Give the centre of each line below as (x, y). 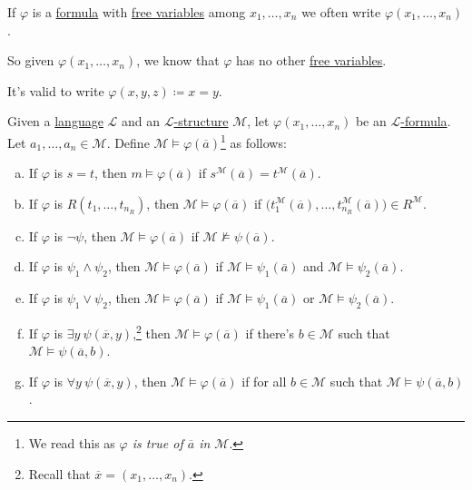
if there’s (270, 333)
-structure (201, 121)
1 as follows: (254, 141)
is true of (157, 443)
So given (31, 60)
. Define (128, 142)
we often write (341, 12)
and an (141, 121)
